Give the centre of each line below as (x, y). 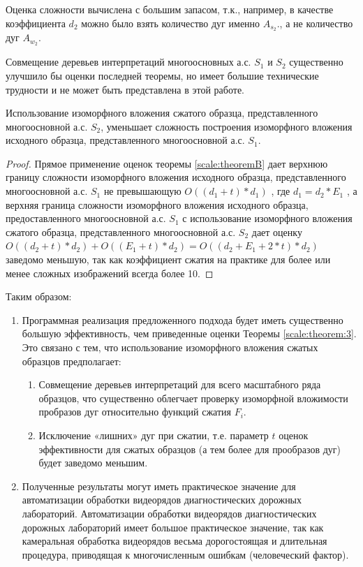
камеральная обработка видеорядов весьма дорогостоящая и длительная (175, 541)
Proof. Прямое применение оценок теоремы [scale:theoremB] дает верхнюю (167, 163)
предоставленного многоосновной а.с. (86, 218)
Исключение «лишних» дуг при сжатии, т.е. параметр (154, 435)
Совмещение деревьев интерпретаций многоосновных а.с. (128, 62)
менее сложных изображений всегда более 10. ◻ (110, 273)
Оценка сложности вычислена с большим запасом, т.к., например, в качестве (170, 9)
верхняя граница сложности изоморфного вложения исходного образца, (157, 204)
